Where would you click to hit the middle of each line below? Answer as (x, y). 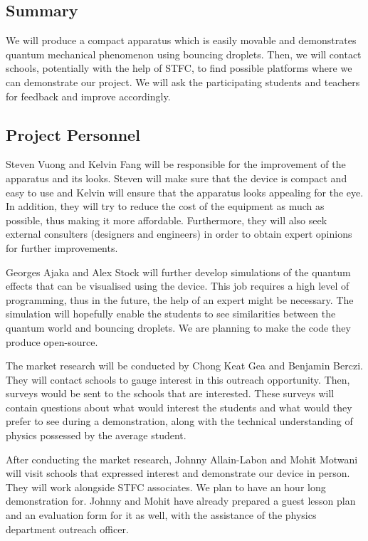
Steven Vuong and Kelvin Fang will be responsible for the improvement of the (176, 164)
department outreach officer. (67, 529)
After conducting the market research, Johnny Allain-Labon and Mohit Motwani (182, 459)
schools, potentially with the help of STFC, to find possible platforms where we (179, 68)
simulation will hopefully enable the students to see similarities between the (171, 314)
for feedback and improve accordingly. (88, 96)
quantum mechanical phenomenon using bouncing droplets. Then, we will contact (184, 54)
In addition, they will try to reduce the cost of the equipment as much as (165, 206)
